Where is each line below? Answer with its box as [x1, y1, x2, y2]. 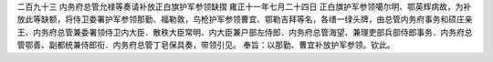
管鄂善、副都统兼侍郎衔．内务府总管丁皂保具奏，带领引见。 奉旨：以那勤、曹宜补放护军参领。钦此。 [16, 39, 395, 50]
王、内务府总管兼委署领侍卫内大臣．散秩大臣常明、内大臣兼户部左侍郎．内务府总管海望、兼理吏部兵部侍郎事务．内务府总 [16, 26, 473, 37]
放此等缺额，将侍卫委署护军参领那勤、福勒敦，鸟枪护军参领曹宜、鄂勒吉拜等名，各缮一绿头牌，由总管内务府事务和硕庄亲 [16, 14, 473, 25]
